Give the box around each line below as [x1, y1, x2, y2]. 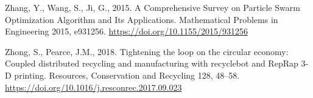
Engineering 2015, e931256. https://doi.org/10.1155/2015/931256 [5, 25, 248, 38]
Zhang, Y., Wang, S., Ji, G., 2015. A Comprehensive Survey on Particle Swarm [5, 1, 300, 13]
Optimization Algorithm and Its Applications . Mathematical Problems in [5, 13, 278, 25]
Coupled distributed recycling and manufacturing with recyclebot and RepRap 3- [5, 57, 309, 70]
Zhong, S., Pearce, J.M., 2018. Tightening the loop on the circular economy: [5, 45, 289, 57]
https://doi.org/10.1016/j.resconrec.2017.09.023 [5, 80, 182, 93]
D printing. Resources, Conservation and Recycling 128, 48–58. [5, 68, 240, 81]
